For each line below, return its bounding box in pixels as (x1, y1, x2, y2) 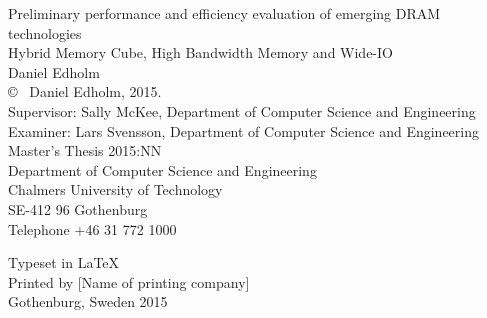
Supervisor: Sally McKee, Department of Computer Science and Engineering (8, 100, 476, 121)
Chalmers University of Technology (8, 179, 223, 200)
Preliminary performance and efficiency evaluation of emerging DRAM (8, 3, 441, 23)
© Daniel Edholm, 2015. (8, 81, 162, 102)
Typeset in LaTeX (8, 252, 120, 273)
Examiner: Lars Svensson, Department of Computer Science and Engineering (8, 120, 480, 141)
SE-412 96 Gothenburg (8, 198, 148, 219)
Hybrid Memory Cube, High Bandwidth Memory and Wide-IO (8, 42, 393, 63)
